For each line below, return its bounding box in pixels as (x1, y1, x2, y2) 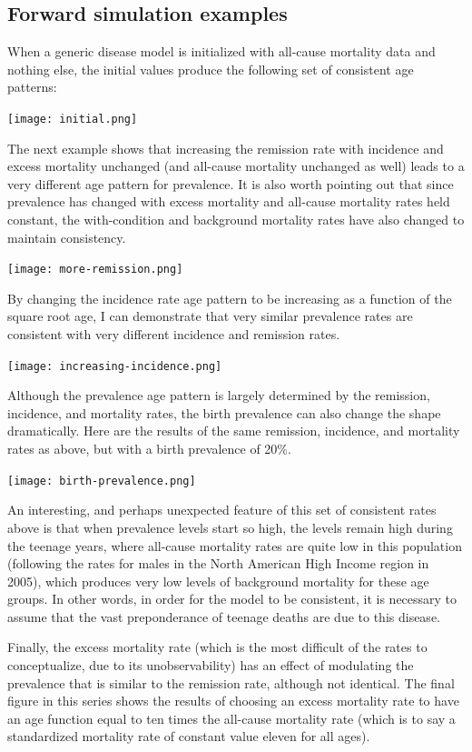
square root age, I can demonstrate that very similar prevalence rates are (7, 306, 413, 326)
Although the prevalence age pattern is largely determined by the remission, (7, 386, 430, 405)
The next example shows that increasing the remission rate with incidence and (7, 138, 444, 157)
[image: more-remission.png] (7, 263, 183, 276)
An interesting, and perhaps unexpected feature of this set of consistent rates (7, 500, 437, 519)
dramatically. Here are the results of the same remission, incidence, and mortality (7, 421, 460, 440)
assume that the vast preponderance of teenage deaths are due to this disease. (7, 607, 440, 626)
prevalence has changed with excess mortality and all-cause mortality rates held (7, 192, 450, 211)
